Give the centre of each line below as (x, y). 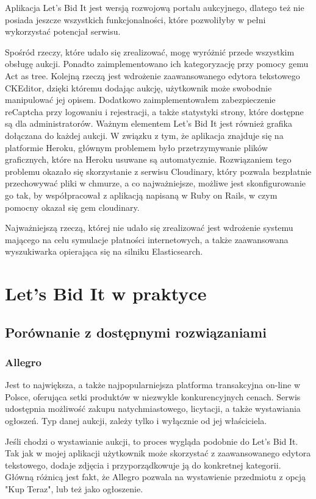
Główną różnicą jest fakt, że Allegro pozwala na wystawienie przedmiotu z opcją (156, 477)
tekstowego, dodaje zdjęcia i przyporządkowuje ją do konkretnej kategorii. (143, 465)
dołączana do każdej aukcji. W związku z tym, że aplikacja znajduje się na (144, 135)
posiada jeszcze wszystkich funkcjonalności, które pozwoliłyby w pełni (135, 19)
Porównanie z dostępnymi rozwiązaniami (136, 332)
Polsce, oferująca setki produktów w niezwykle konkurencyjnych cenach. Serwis (153, 396)
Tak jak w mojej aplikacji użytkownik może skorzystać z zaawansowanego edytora (158, 453)
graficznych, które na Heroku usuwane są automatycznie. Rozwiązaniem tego (148, 159)
